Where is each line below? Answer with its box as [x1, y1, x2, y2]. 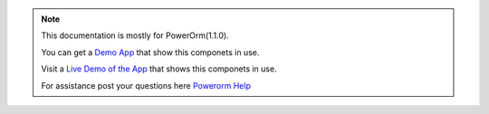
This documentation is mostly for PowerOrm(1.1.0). [41, 30, 230, 41]
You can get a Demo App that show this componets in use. [41, 46, 260, 58]
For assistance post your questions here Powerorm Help [41, 80, 251, 90]
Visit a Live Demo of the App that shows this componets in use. [41, 63, 277, 74]
